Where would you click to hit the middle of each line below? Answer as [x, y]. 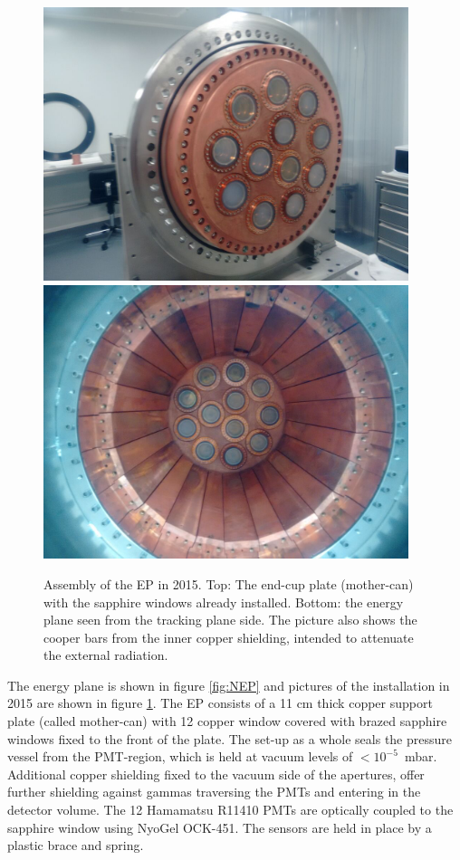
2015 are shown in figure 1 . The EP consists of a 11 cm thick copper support [220, 703]
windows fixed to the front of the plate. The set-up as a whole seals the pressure [230, 738]
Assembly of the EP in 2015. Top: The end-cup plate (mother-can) [229, 583]
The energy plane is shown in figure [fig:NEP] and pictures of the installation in [229, 685]
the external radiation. [106, 655]
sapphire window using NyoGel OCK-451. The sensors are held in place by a [220, 827]
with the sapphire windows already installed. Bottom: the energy [224, 602]
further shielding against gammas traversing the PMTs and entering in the [214, 792]
